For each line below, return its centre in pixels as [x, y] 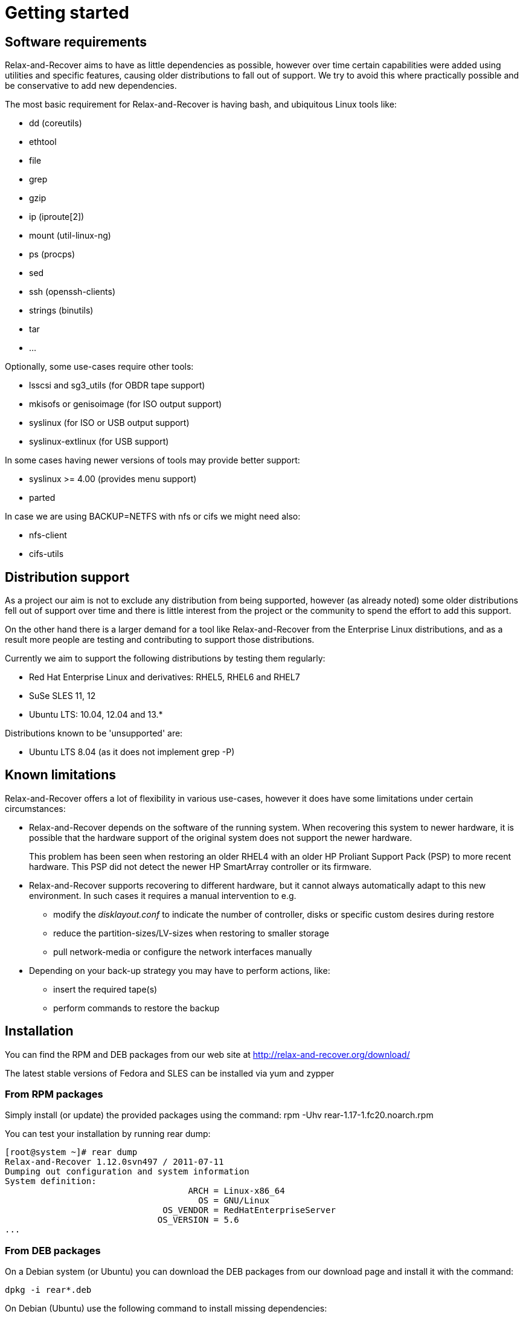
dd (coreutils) [56, 123]
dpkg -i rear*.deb [48, 1290]
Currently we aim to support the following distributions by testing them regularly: [165, 658]
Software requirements [76, 42]
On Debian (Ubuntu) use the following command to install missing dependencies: [166, 1309]
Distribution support [67, 577]
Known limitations [60, 775]
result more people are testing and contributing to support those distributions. [160, 640]
